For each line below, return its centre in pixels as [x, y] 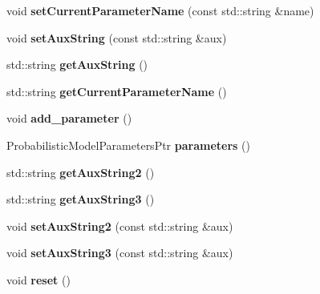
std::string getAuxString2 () [81, 172]
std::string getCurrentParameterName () [117, 91]
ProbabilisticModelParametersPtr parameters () [128, 145]
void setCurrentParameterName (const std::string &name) [160, 10]
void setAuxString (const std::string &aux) [117, 37]
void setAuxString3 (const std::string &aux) [120, 253]
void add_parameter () [69, 118]
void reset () [38, 279]
